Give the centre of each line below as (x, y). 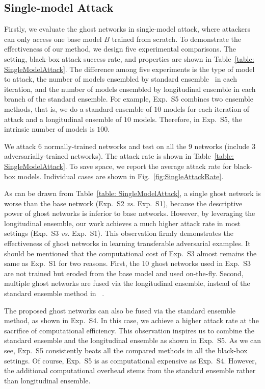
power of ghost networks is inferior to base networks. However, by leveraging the (130, 213)
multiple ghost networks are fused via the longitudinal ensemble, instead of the (127, 283)
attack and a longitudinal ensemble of (63, 119)
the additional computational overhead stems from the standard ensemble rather (130, 370)
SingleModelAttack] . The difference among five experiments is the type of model (129, 69)
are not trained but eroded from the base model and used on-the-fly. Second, (124, 273)
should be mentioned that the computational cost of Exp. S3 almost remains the (130, 253)
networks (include (222, 146)
